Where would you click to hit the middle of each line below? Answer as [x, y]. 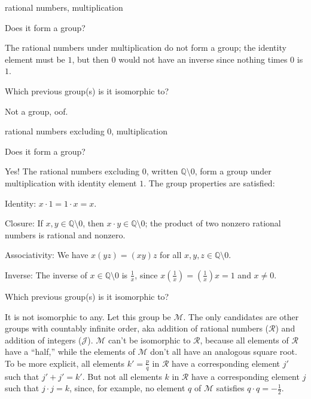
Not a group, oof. [36, 111]
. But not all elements [122, 376]
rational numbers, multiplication [64, 7]
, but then [90, 59]
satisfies [230, 388]
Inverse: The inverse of [46, 274]
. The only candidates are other [241, 316]
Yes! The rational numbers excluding [72, 171]
